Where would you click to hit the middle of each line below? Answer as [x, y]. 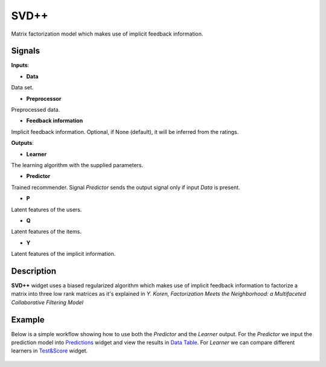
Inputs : [20, 65]
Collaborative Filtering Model [47, 302]
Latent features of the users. [46, 209]
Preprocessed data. [36, 110]
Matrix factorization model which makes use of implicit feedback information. [107, 34]
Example [28, 320]
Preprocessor [44, 98]
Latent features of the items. [46, 232]
